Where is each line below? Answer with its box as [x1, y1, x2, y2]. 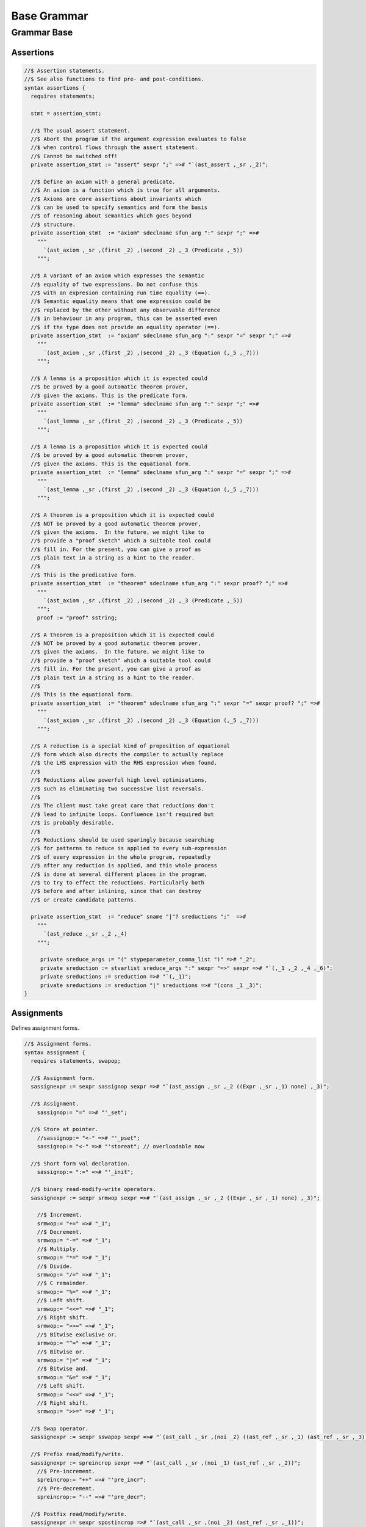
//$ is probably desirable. [30, 819, 115, 826]
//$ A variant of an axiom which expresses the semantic [30, 272, 204, 279]
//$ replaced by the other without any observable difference [30, 306, 221, 313]
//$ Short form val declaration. [30, 1160, 131, 1167]
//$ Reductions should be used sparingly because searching [30, 836, 214, 843]
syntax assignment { [24, 1049, 85, 1056]
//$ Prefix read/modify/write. [30, 1451, 124, 1458]
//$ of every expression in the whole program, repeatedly [30, 853, 211, 861]
